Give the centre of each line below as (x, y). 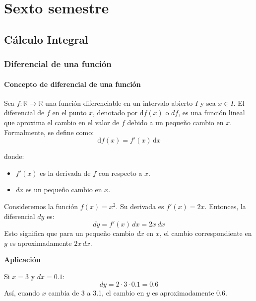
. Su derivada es (140, 206)
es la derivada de (65, 173)
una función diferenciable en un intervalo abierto (119, 103)
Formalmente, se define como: (49, 132)
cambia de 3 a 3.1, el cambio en (96, 292)
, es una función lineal (212, 113)
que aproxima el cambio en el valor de (62, 122)
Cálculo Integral (46, 39)
